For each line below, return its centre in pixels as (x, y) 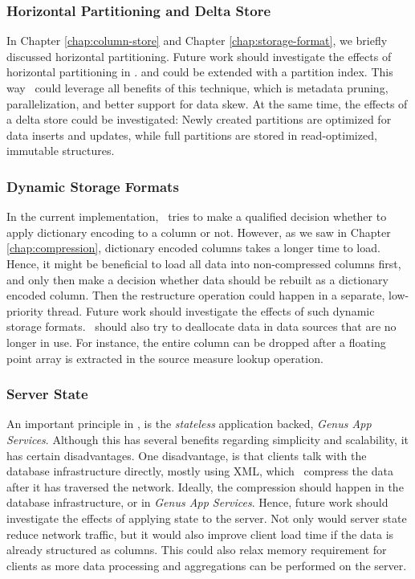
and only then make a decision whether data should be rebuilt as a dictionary (197, 279)
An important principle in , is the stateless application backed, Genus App (189, 424)
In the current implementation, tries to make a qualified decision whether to (197, 216)
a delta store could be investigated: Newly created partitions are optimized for (199, 119)
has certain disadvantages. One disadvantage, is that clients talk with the (187, 455)
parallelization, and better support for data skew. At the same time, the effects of (207, 103)
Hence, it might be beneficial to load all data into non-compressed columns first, (204, 263)
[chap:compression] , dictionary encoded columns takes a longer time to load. (193, 248)
